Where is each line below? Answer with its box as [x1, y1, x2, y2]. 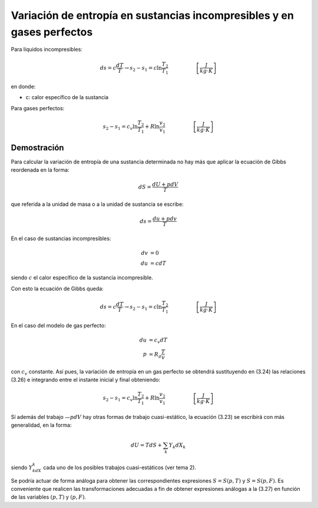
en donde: [11, 83, 36, 90]
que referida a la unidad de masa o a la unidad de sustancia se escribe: [11, 201, 184, 208]
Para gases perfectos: [11, 104, 65, 112]
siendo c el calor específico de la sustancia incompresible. [11, 274, 153, 281]
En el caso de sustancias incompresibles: [11, 235, 111, 242]
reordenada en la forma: [11, 166, 70, 173]
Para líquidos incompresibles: [11, 46, 82, 53]
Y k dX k [168, 442, 186, 450]
